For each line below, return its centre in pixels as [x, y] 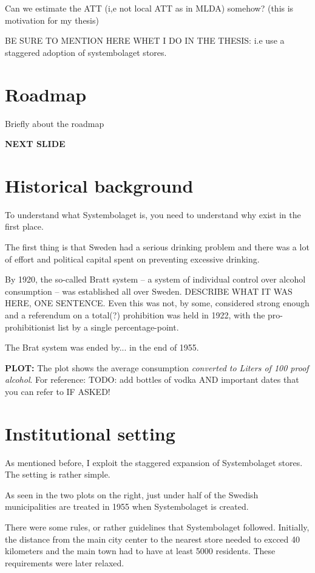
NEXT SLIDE [35, 144]
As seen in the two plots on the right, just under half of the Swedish [132, 494]
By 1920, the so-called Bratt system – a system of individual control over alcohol [155, 279]
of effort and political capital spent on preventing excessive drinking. [132, 259]
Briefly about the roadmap [55, 123]
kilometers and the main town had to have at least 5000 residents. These [140, 551]
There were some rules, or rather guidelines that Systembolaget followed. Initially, [157, 527]
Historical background [99, 185]
